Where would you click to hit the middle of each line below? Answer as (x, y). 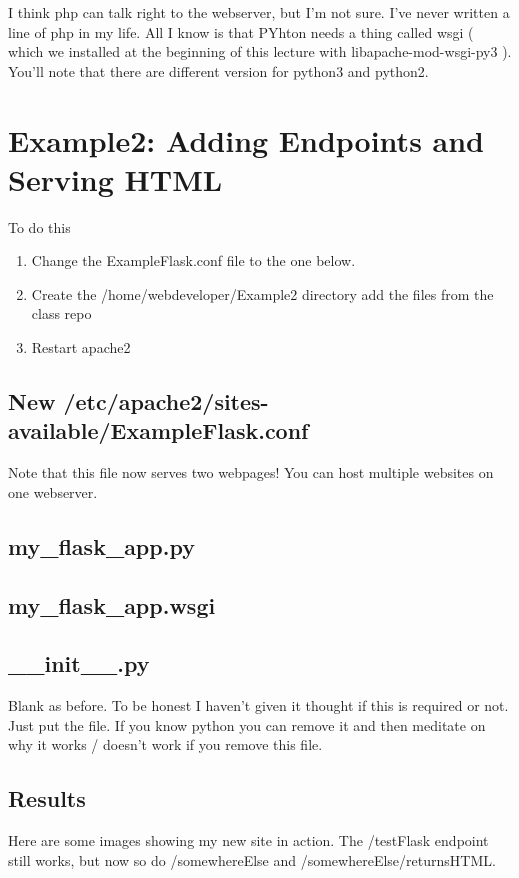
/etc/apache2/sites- (166, 401)
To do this (39, 226)
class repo (61, 313)
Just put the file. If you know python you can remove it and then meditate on (247, 724)
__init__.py (79, 663)
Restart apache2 (81, 347)
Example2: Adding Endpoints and (246, 139)
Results (47, 798)
